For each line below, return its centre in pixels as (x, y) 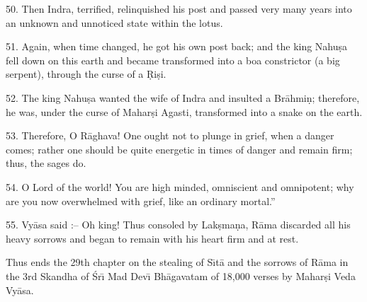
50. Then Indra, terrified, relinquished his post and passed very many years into (179, 8)
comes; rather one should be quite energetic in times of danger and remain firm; (179, 149)
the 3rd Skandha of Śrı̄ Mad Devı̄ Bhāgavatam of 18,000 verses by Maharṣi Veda (181, 275)
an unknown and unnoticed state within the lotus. (114, 22)
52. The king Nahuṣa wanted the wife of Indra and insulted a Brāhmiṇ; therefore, (183, 97)
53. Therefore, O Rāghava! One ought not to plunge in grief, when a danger (170, 135)
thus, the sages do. (46, 163)
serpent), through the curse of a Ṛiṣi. (86, 74)
